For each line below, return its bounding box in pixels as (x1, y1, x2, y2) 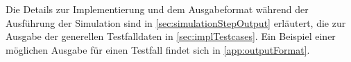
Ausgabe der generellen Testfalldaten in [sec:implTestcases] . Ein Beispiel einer (6, 29, 336, 43)
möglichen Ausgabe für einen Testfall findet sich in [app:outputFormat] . (6, 42, 310, 56)
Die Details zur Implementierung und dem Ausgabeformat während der (6, 2, 309, 16)
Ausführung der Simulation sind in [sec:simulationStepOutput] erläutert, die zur (6, 15, 346, 30)
